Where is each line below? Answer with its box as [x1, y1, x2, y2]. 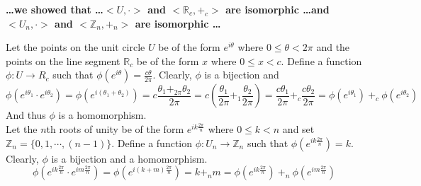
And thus [6, 107, 46, 122]
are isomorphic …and [225, 2, 330, 16]
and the [316, 40, 350, 54]
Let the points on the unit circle [6, 40, 145, 54]
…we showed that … [6, 2, 103, 16]
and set [282, 121, 315, 136]
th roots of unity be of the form [46, 121, 184, 136]
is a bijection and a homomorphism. [51, 151, 208, 165]
